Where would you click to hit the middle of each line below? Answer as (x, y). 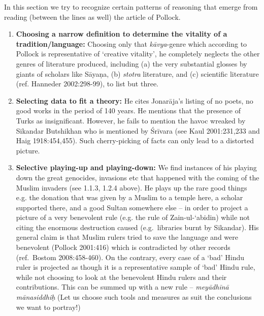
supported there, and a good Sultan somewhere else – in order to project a (132, 207)
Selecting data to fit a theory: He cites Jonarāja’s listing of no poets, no (135, 100)
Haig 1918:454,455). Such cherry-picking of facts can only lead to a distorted (135, 140)
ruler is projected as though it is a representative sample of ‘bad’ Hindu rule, (136, 267)
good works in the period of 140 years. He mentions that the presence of (128, 110)
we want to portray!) (48, 307)
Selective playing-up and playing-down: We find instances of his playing (136, 167)
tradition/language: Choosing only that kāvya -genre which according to (131, 43)
